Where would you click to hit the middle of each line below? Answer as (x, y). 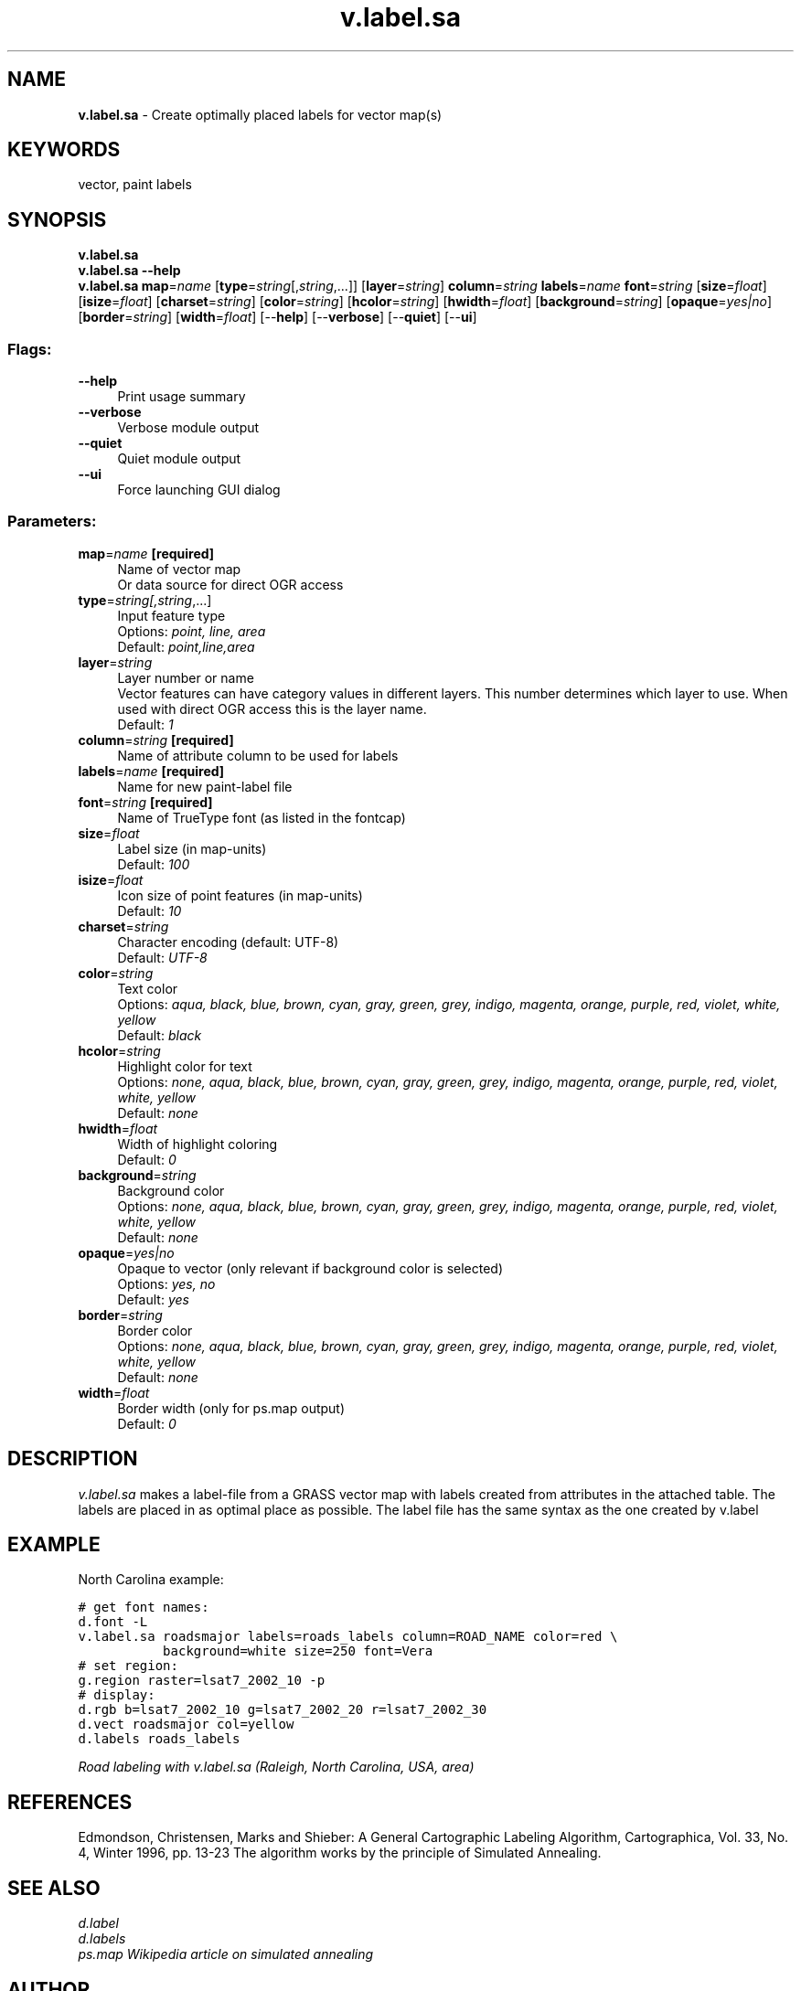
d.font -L (113, 1622)
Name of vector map (179, 569)
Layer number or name (186, 677)
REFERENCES (70, 1802)
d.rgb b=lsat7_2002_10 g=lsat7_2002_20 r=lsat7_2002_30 (283, 1710)
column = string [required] (156, 740)
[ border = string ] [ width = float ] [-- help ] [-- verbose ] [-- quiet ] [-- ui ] (278, 317)
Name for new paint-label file (205, 786)
